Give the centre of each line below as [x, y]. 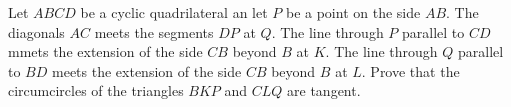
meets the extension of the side [147, 70]
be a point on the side [353, 12]
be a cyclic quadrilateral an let [174, 12]
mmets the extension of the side [105, 51]
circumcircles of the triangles [96, 90]
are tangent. [324, 90]
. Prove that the [410, 70]
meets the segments [154, 31]
